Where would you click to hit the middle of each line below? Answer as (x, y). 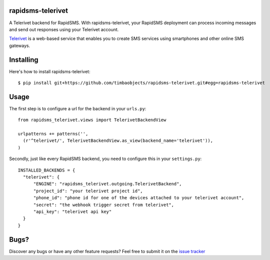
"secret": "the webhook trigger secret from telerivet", (104, 205)
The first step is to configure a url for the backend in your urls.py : (78, 108)
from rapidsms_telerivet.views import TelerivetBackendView (92, 120)
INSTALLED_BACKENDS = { (47, 170)
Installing (24, 60)
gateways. (20, 45)
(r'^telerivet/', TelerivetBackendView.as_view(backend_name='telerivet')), (118, 141)
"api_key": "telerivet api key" (73, 212)
